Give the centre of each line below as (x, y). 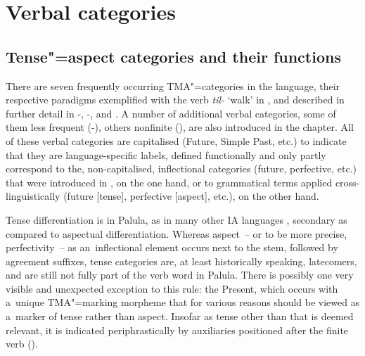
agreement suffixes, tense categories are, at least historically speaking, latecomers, (181, 261)
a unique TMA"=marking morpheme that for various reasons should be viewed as (183, 302)
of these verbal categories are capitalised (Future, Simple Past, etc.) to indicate (176, 140)
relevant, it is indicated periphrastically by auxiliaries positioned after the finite (177, 330)
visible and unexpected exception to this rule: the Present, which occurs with (172, 288)
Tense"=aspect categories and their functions (173, 56)
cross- (347, 182)
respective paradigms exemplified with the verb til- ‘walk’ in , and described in (175, 100)
